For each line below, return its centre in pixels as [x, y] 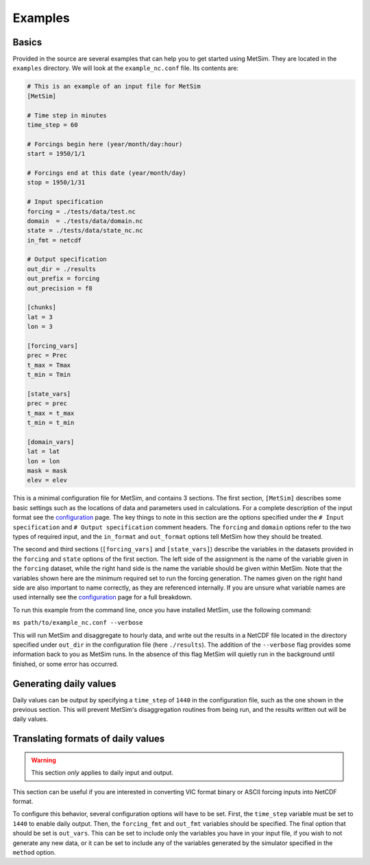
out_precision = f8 [60, 288]
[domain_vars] [51, 442]
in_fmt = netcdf [54, 240]
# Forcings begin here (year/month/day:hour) [105, 144]
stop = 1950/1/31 [56, 183]
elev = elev [47, 480]
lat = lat [44, 452]
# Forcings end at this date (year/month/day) [107, 173]
